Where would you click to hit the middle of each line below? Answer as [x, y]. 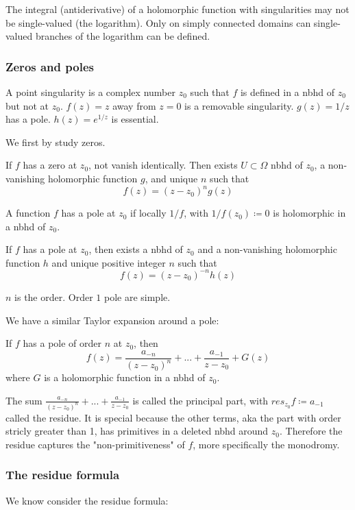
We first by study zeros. [56, 142]
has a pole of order [62, 343]
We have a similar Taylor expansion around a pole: [112, 320]
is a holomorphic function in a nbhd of [125, 377]
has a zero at [50, 165]
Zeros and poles [50, 66]
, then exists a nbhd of [136, 249]
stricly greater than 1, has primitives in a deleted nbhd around [137, 431]
